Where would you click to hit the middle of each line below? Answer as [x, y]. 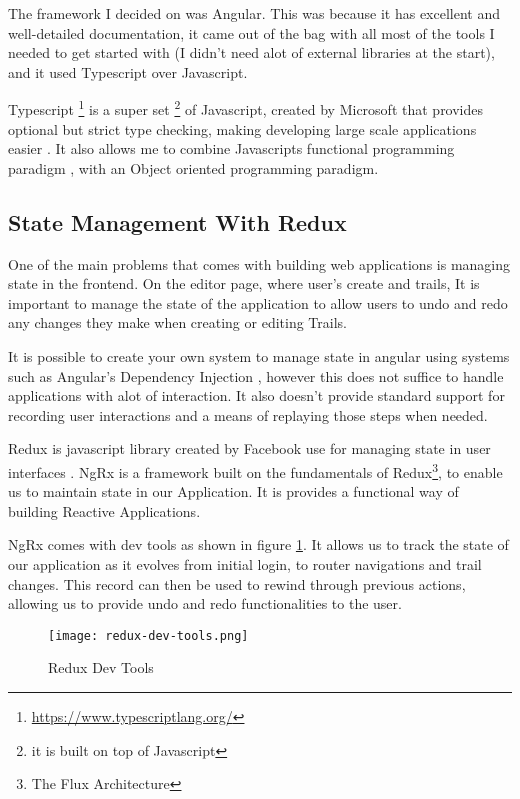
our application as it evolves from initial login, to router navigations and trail [245, 563]
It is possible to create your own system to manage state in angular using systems [259, 355]
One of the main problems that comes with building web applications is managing [259, 263]
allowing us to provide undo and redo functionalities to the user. [205, 603]
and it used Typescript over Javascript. [128, 71]
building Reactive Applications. [104, 510]
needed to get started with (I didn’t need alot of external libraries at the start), [251, 52]
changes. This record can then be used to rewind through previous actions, [237, 583]
